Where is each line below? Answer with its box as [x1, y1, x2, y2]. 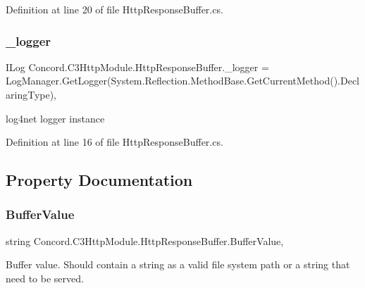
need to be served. [6, 270, 84, 285]
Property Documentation [6, 169, 193, 191]
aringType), [6, 87, 57, 101]
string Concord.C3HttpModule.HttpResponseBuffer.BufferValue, [6, 233, 284, 248]
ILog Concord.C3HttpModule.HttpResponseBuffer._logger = [6, 59, 269, 74]
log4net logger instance [6, 111, 105, 125]
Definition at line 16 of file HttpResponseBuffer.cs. [6, 134, 223, 149]
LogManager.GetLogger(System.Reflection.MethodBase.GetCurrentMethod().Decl [6, 73, 360, 88]
